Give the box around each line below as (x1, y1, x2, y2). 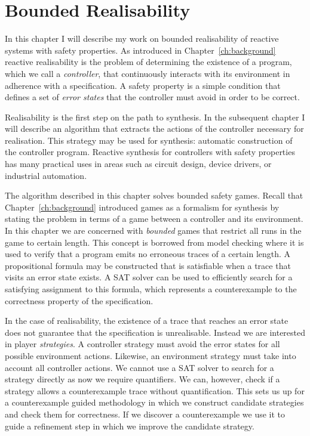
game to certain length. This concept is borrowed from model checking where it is (5, 236, 304, 248)
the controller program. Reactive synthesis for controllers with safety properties (5, 146, 295, 158)
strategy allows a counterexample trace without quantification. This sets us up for (5, 384, 305, 397)
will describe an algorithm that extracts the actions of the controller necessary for (5, 122, 304, 135)
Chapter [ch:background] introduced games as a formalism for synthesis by (5, 200, 280, 213)
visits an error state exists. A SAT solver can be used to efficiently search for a (5, 271, 293, 283)
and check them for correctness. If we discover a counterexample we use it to (5, 407, 286, 420)
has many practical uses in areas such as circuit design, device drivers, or (5, 157, 272, 170)
